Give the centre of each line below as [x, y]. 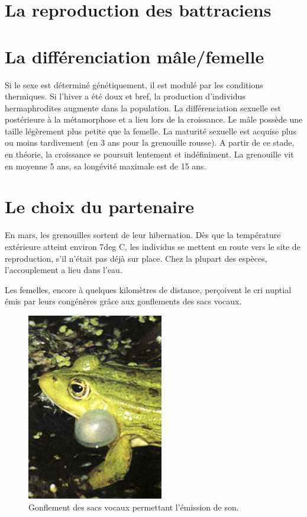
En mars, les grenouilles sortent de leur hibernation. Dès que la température [143, 235]
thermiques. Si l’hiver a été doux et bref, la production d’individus [125, 96]
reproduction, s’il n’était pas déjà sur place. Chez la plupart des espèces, [136, 258]
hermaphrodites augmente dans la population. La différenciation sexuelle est [143, 107]
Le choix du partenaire [100, 206]
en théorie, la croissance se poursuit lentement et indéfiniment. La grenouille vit [149, 154]
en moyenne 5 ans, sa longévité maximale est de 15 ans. [106, 166]
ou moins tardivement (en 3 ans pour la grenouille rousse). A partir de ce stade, [150, 142]
